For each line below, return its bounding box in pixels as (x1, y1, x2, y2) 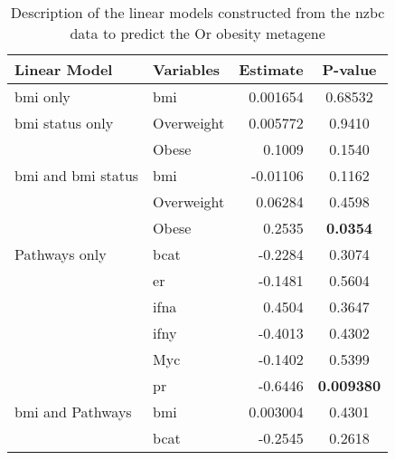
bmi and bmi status (14, 165, 139, 186)
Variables (153, 59, 221, 80)
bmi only (14, 86, 71, 107)
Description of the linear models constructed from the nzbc (10, 2, 385, 23)
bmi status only (14, 112, 114, 133)
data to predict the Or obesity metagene (70, 23, 325, 43)
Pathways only (14, 244, 107, 264)
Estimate (239, 59, 304, 80)
